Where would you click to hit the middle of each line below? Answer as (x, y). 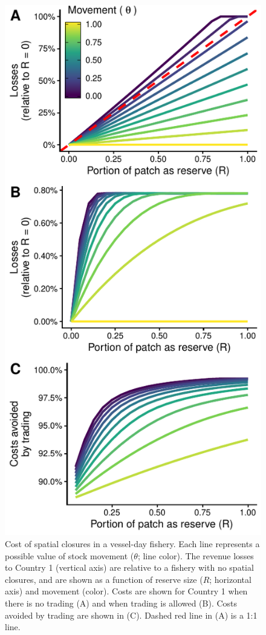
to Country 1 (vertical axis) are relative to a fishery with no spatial (129, 567)
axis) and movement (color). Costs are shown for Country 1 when (126, 591)
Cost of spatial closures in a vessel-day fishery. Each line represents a (132, 543)
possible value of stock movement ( (70, 555)
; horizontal (230, 579)
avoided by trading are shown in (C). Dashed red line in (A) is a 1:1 (131, 615)
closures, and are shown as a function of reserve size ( (104, 579)
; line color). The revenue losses (196, 555)
